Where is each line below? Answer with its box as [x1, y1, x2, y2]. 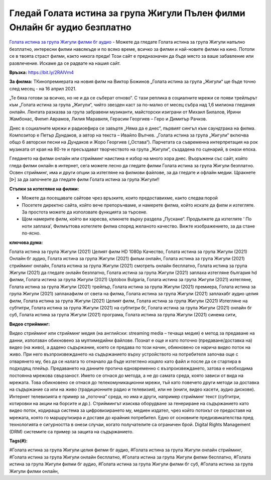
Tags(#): [9, 438, 28, 444]
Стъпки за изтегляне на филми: [9, 186, 79, 192]
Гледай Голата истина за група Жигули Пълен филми [9, 8, 245, 19]
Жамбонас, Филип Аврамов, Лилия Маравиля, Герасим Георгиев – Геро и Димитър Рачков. [9, 116, 207, 122]
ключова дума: [9, 239, 43, 246]
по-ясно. [22, 230, 41, 236]
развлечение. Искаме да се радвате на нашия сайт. [9, 60, 121, 66]
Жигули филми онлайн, [9, 468, 59, 474]
